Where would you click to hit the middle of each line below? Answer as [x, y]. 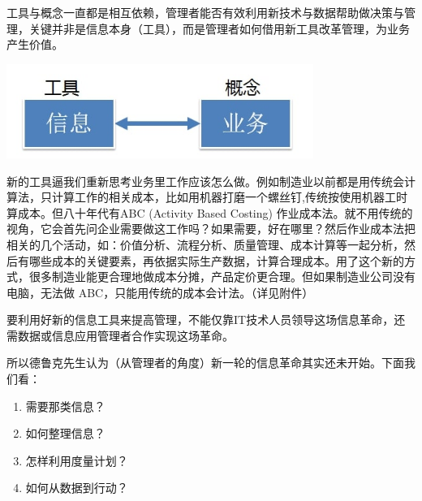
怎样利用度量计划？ [77, 460]
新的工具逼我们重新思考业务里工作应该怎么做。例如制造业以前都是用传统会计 [211, 181]
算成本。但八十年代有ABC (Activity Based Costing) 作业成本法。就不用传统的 [210, 212]
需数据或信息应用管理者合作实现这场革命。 [120, 335]
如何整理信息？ [65, 433]
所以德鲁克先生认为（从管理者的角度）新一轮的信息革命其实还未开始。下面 [205, 363]
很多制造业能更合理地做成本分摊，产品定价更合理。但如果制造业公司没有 [222, 276]
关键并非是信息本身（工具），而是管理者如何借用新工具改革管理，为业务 [219, 28]
